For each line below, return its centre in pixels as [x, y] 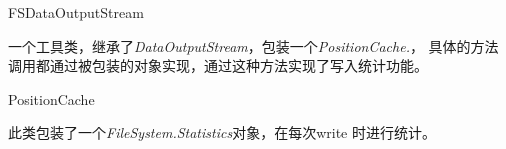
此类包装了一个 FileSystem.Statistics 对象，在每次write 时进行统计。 [222, 132]
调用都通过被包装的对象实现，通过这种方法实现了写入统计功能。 [218, 65]
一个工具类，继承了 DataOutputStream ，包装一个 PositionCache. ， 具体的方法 [253, 45]
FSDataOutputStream [76, 12]
